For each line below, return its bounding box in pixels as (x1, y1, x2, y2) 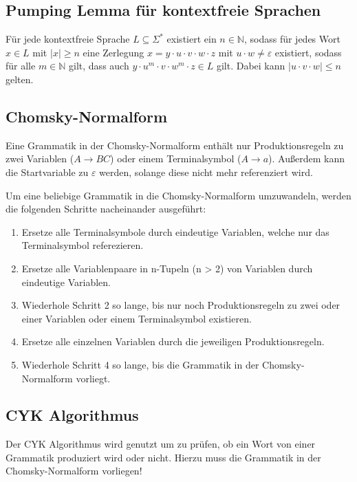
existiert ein (166, 32, 217, 46)
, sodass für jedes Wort (244, 32, 340, 46)
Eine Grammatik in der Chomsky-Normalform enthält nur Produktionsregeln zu (6, 138, 344, 152)
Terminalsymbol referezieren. (21, 238, 144, 252)
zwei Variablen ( (6, 151, 74, 166)
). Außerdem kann (268, 151, 345, 166)
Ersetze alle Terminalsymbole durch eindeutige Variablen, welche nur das (21, 224, 329, 239)
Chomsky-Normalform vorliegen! (6, 463, 142, 478)
